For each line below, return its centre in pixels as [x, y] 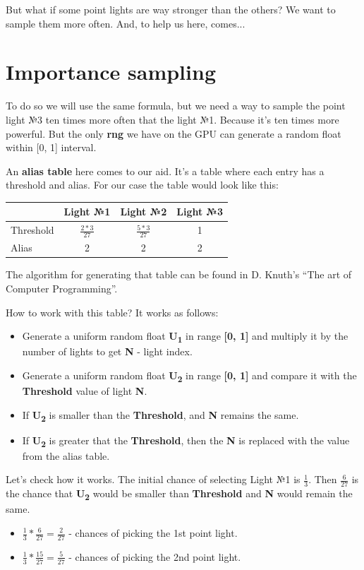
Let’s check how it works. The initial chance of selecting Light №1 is [153, 479]
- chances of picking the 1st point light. [153, 533]
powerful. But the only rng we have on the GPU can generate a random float [174, 133]
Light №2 [144, 212]
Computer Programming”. [62, 288]
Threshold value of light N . [85, 391]
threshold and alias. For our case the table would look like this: [142, 185]
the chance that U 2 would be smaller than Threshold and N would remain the [179, 494]
